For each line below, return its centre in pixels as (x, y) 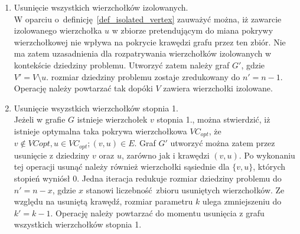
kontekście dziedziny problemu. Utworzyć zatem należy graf (122, 65)
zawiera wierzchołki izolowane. (218, 88)
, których (269, 167)
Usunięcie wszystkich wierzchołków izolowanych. (101, 7)
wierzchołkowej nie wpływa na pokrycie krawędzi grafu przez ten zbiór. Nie (150, 42)
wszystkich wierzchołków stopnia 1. (78, 224)
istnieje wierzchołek (112, 119)
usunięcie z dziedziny (52, 155)
